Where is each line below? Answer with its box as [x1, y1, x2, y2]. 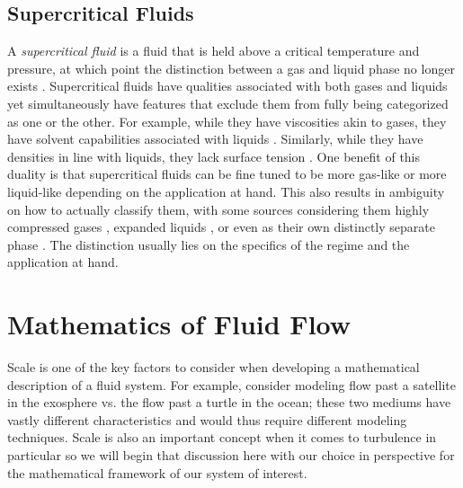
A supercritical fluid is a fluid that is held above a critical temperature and [7, 41, 420, 60]
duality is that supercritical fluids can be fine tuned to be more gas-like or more [7, 164, 447, 183]
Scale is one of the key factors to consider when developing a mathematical [7, 358, 420, 377]
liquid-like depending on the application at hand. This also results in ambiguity [7, 182, 445, 200]
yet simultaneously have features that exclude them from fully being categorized [7, 93, 449, 112]
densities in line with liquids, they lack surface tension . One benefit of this [7, 146, 421, 165]
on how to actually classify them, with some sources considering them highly [7, 200, 430, 218]
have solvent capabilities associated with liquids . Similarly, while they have [7, 129, 423, 148]
